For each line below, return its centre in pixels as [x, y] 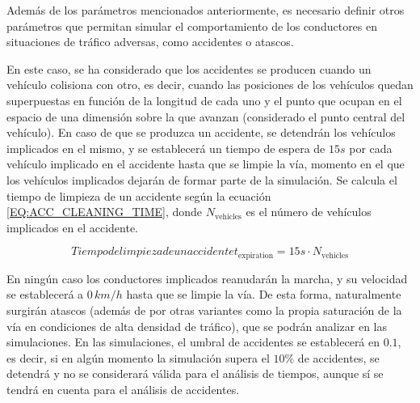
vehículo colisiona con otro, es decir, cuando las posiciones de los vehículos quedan [210, 85]
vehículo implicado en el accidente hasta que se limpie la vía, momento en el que [206, 164]
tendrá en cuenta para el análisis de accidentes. [123, 389]
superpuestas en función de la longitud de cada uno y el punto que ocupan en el [204, 100]
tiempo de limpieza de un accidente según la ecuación [139, 195]
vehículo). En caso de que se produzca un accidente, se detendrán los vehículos [201, 132]
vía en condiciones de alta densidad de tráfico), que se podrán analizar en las [197, 326]
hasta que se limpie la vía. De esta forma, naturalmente [264, 294]
